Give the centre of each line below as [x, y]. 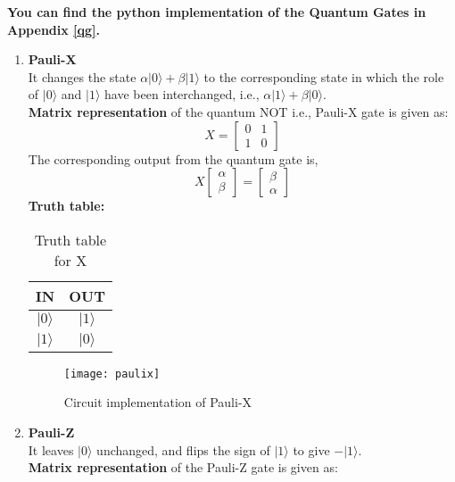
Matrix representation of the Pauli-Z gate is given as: [183, 467]
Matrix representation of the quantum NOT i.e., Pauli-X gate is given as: [238, 111]
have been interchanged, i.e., [182, 94]
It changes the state [82, 76]
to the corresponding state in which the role [324, 76]
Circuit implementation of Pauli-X [158, 402]
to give [311, 449]
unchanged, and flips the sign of [183, 449]
